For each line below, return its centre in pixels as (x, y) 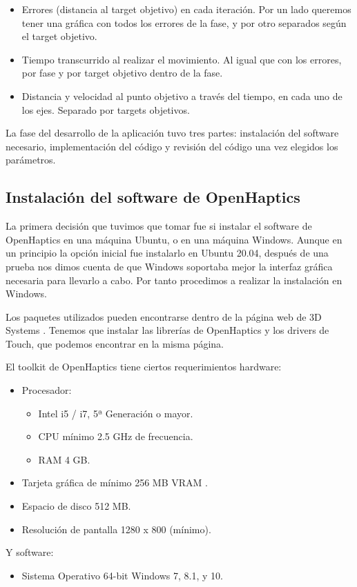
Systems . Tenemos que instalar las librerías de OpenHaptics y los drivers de (167, 330)
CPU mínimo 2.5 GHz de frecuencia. (116, 436)
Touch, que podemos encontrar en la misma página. (115, 343)
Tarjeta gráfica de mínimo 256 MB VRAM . (115, 482)
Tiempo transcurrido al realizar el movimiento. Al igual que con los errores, (182, 59)
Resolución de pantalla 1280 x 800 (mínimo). (116, 529)
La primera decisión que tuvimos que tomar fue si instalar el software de (159, 226)
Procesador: (47, 390)
